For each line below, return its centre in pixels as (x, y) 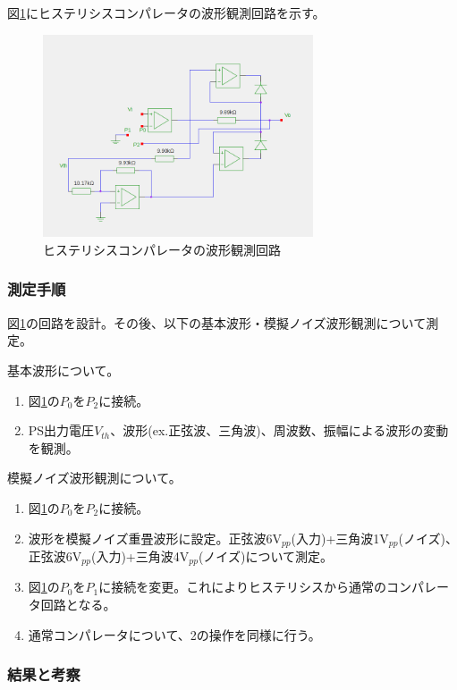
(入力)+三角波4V (140, 555)
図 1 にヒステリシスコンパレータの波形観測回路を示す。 (166, 13)
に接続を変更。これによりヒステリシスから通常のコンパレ (267, 587)
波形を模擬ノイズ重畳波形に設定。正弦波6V (155, 538)
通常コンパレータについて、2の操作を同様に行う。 (174, 634)
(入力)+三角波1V (340, 538)
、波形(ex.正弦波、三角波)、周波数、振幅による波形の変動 (279, 430)
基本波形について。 (63, 370)
